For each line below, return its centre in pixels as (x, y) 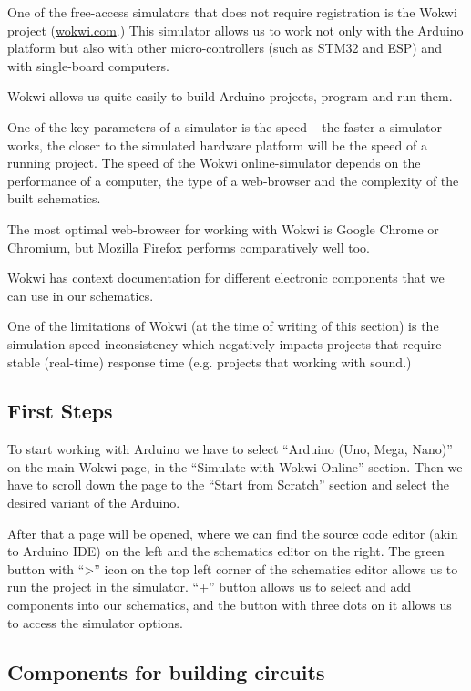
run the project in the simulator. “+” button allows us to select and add (209, 587)
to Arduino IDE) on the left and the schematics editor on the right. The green (226, 551)
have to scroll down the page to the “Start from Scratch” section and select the (228, 485)
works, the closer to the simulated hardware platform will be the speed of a (217, 144)
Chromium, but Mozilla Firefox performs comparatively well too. (189, 247)
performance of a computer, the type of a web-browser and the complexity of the (233, 180)
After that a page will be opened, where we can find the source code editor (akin (233, 533)
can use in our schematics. (81, 295)
